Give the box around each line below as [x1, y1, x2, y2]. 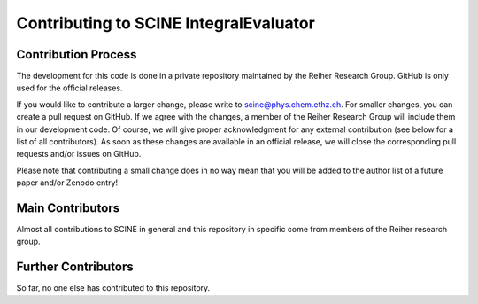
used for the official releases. [16, 82, 123, 93]
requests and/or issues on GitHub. [16, 149, 142, 160]
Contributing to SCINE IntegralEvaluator [16, 13, 316, 33]
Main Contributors [16, 200, 119, 215]
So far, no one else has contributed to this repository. [16, 283, 211, 293]
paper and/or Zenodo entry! [16, 177, 119, 188]
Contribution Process [16, 47, 137, 62]
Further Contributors [16, 260, 135, 275]
